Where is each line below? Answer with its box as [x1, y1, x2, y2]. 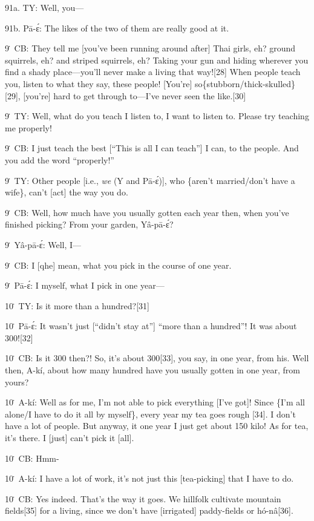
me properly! [5, 121, 52, 134]
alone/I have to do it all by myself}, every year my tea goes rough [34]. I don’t [5, 407, 296, 420]
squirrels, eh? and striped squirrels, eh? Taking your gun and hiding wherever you [5, 53, 309, 66]
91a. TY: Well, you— [5, 1, 84, 13]
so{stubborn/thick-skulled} [195, 77, 296, 90]
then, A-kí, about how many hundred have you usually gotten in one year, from [5, 364, 300, 376]
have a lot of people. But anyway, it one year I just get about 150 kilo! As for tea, [5, 419, 309, 432]
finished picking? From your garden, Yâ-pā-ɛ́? [5, 218, 174, 231]
